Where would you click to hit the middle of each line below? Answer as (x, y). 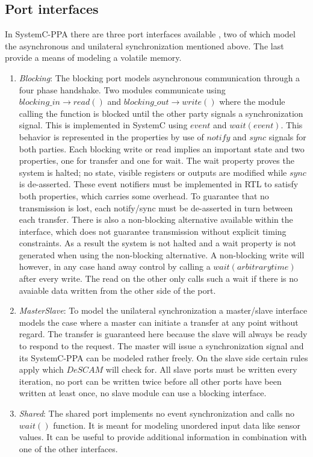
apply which (41, 369)
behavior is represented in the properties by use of (111, 136)
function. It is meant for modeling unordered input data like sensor (177, 425)
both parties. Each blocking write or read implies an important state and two (162, 148)
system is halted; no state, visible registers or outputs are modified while (153, 172)
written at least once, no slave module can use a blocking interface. (143, 393)
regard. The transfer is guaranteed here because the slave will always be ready (163, 334)
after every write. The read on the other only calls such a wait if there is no (158, 278)
